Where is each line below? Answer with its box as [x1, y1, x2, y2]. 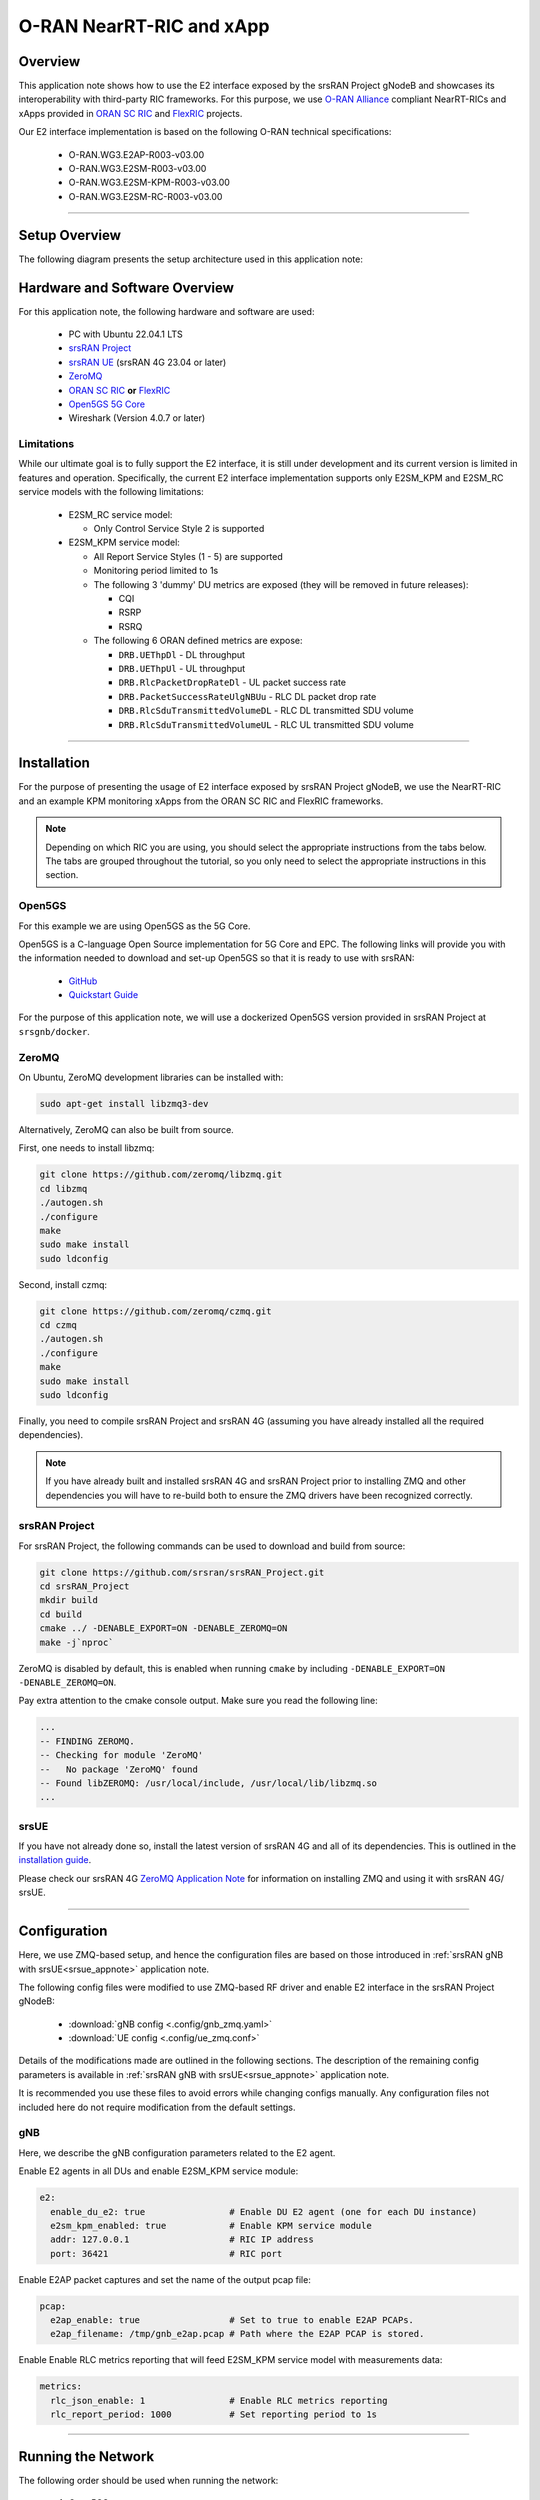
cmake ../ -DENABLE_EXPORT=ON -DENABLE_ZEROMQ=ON [39, 1623, 288, 1634]
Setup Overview [18, 226, 122, 244]
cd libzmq [39, 1183, 88, 1194]
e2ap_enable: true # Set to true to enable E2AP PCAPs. [50, 2315, 415, 2326]
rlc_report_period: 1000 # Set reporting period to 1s [50, 2409, 378, 2420]
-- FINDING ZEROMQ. [39, 1735, 135, 1747]
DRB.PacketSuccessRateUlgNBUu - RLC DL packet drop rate [118, 690, 377, 702]
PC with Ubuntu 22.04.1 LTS [68, 328, 184, 340]
